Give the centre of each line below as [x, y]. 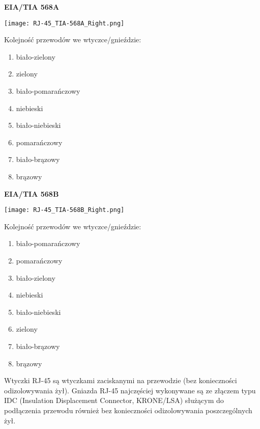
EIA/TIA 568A [32, 7]
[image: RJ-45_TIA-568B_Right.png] [64, 210]
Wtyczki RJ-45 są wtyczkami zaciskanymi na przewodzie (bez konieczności [121, 380]
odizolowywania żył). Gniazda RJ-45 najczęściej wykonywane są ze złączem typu [130, 390]
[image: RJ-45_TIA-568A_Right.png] [64, 23]
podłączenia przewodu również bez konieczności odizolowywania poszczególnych [128, 410]
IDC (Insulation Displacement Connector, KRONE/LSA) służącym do [114, 400]
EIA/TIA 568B [32, 193]
